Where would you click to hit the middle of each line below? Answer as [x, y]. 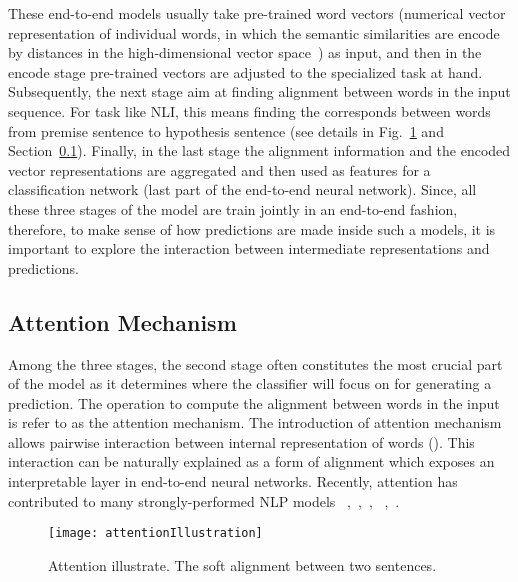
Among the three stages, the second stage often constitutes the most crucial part [255, 363]
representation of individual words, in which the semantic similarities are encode [254, 32]
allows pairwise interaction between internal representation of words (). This [241, 441]
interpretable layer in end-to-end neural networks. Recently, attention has [233, 481]
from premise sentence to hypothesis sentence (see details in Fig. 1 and [226, 130]
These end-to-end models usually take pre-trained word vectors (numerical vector [257, 13]
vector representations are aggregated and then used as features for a [219, 169]
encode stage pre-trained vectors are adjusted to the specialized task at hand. [245, 71]
